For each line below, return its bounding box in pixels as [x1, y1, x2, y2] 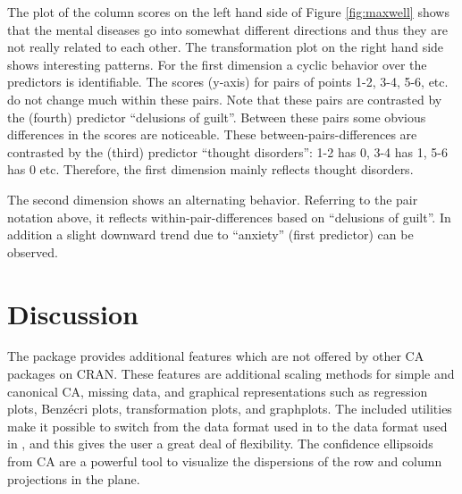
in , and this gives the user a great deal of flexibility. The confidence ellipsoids [7, 434, 433, 453]
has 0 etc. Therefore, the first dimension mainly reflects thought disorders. [7, 160, 414, 179]
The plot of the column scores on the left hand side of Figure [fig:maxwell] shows [7, 3, 449, 21]
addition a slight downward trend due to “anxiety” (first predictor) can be [7, 225, 414, 244]
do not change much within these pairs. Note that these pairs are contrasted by [7, 89, 442, 108]
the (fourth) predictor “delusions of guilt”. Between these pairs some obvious [7, 107, 426, 126]
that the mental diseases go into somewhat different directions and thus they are [7, 20, 448, 38]
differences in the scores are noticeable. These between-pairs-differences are [7, 125, 417, 144]
